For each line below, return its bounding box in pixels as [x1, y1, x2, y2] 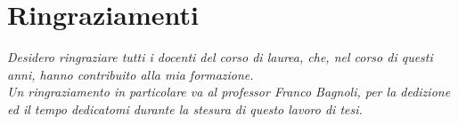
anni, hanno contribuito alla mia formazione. [7, 65, 254, 83]
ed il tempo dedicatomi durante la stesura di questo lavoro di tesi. [7, 99, 363, 118]
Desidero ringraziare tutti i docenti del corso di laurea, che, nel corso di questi [7, 48, 433, 66]
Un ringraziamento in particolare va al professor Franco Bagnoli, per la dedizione [7, 82, 451, 101]
